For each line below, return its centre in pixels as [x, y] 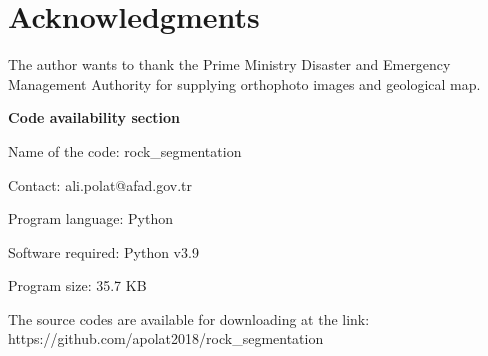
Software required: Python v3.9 [103, 251]
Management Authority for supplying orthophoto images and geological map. [244, 83]
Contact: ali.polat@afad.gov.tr [100, 184]
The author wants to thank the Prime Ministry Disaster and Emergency [229, 64]
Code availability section [94, 117]
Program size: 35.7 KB [77, 285]
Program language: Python [91, 218]
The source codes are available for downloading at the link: [189, 318]
